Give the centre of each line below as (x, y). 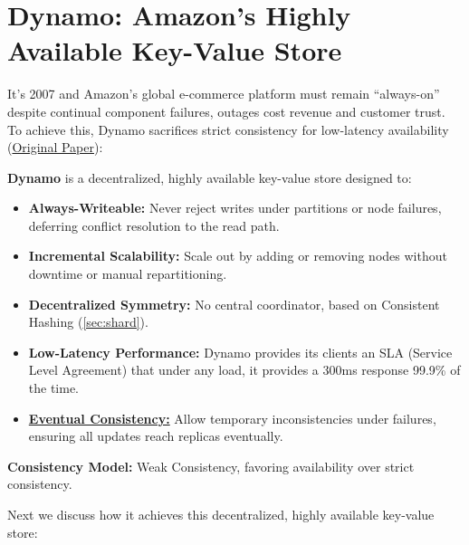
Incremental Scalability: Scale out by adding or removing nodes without (238, 256)
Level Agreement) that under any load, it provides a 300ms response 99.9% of (244, 370)
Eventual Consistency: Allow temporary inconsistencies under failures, (232, 418)
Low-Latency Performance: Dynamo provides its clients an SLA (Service (240, 352)
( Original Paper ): (55, 147)
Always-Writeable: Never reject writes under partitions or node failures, (235, 208)
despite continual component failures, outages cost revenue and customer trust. (226, 111)
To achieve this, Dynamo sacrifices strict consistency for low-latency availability (228, 129)
